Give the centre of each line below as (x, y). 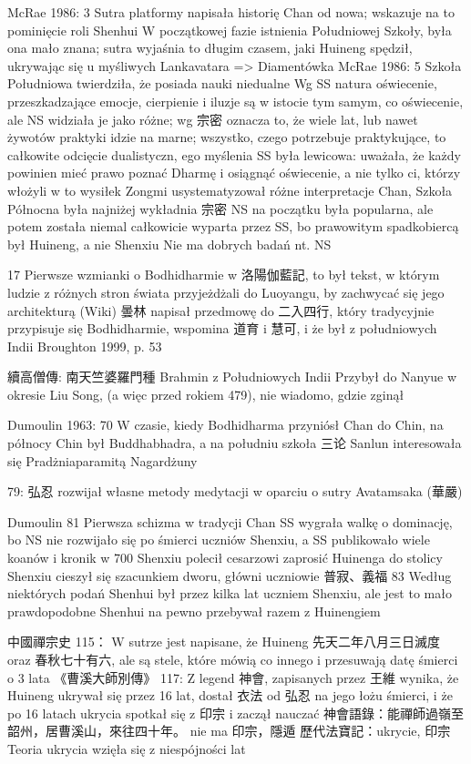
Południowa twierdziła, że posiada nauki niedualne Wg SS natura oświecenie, (222, 83)
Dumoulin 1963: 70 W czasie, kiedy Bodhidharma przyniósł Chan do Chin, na (225, 425)
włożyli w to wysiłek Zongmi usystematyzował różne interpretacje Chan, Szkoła (230, 190)
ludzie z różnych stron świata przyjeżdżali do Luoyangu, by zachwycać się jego (226, 292)
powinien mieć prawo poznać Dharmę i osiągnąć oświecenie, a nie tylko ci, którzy (234, 173)
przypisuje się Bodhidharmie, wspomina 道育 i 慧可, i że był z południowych (222, 328)
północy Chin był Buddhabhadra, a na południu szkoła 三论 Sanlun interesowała (235, 443)
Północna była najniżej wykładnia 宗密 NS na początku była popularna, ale (220, 208)
